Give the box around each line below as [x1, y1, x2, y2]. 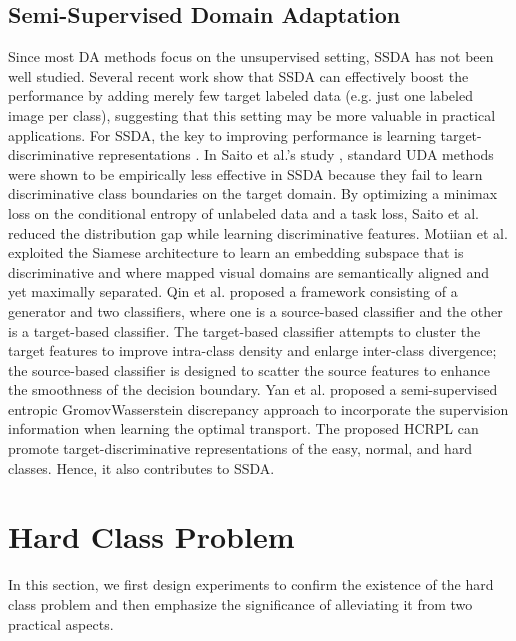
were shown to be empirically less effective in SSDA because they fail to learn [8, 163, 483, 184]
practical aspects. [8, 613, 114, 634]
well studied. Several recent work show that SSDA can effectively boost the [8, 65, 469, 86]
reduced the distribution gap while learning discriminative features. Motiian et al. [8, 222, 508, 243]
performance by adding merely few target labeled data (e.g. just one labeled [8, 85, 473, 106]
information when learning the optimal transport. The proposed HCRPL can [8, 418, 479, 439]
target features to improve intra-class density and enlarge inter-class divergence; [8, 340, 497, 361]
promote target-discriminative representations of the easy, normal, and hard [8, 438, 473, 459]
